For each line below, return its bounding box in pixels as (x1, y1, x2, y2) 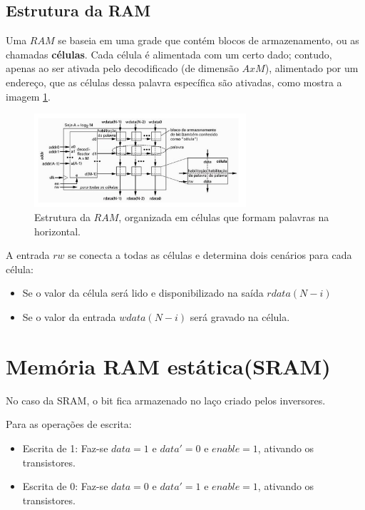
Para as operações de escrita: (6, 417, 132, 432)
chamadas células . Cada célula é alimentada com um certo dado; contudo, (6, 46, 332, 61)
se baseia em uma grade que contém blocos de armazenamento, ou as (58, 33, 359, 48)
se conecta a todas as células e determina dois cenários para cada (68, 248, 352, 262)
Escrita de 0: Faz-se (22, 479, 108, 494)
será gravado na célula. (190, 310, 290, 324)
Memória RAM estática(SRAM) (6, 351, 331, 380)
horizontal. (34, 223, 81, 238)
